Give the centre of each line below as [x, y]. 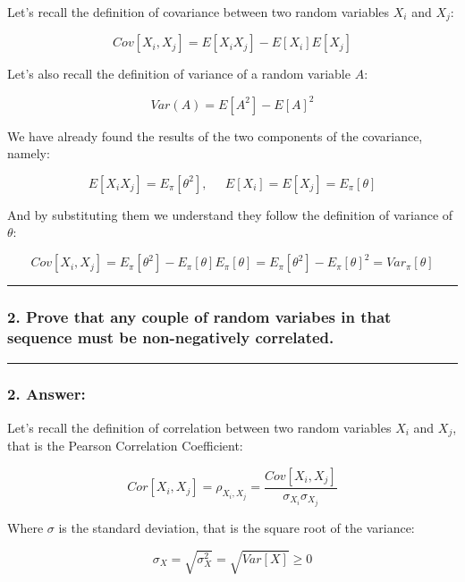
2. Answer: [46, 394]
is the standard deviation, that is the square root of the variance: [237, 527]
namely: [29, 153]
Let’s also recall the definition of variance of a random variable [179, 74]
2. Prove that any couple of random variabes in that [199, 317]
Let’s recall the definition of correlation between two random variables [199, 427]
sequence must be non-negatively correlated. [171, 337]
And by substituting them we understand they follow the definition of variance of [230, 214]
